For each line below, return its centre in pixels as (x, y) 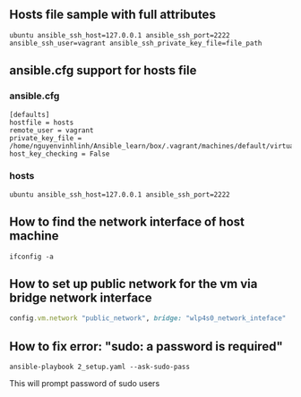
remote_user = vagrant (52, 130)
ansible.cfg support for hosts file (103, 71)
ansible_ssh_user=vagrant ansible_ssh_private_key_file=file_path (136, 43)
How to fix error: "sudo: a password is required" (146, 346)
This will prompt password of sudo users (85, 384)
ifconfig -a (31, 257)
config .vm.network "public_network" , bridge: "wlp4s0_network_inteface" (148, 318)
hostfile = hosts (42, 122)
